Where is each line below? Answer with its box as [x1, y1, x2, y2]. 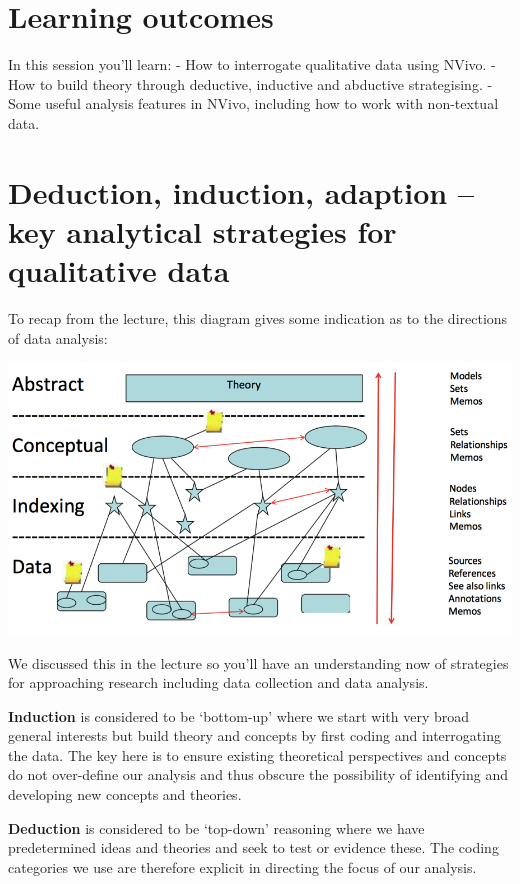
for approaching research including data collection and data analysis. [8, 672, 429, 693]
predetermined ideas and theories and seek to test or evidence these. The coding [8, 837, 499, 858]
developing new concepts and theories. [8, 784, 242, 805]
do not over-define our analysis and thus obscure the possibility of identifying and [8, 764, 508, 785]
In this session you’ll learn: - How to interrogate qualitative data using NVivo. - [8, 54, 496, 75]
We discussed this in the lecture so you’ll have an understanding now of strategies [8, 652, 509, 673]
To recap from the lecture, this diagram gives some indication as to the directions [8, 308, 508, 328]
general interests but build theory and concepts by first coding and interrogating [8, 725, 501, 746]
